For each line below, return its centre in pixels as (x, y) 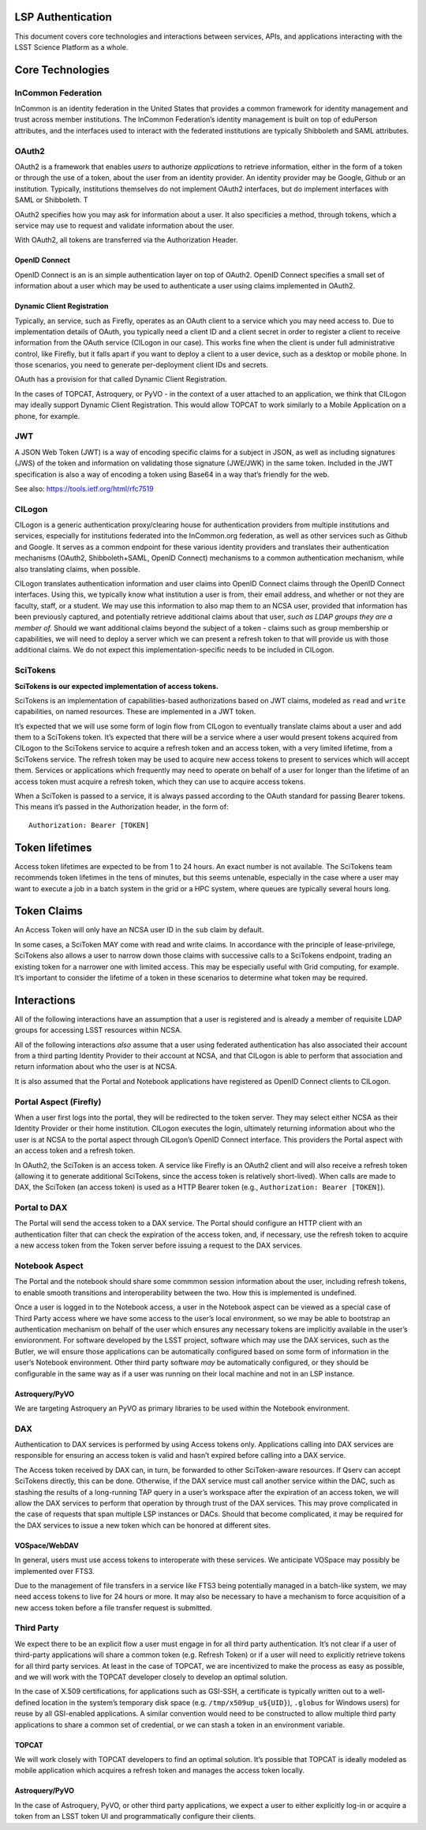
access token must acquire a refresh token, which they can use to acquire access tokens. (160, 781)
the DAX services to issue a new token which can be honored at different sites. (143, 1525)
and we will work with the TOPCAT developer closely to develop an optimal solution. (151, 1677)
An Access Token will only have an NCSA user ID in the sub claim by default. (139, 930)
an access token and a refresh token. (75, 1150)
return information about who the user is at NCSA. (96, 1067)
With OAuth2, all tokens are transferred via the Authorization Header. (126, 240)
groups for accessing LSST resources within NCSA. (98, 1030)
